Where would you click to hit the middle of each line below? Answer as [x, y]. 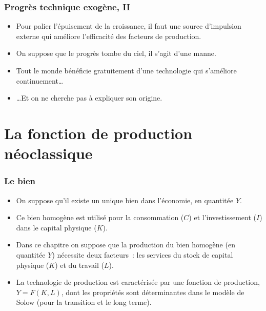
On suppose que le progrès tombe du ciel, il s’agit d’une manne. [116, 53]
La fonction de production [98, 133]
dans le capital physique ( [56, 227]
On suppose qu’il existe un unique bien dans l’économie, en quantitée [125, 200]
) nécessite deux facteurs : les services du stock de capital [142, 254]
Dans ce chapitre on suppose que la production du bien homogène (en [126, 245]
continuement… [40, 80]
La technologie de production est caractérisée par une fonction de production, [138, 282]
